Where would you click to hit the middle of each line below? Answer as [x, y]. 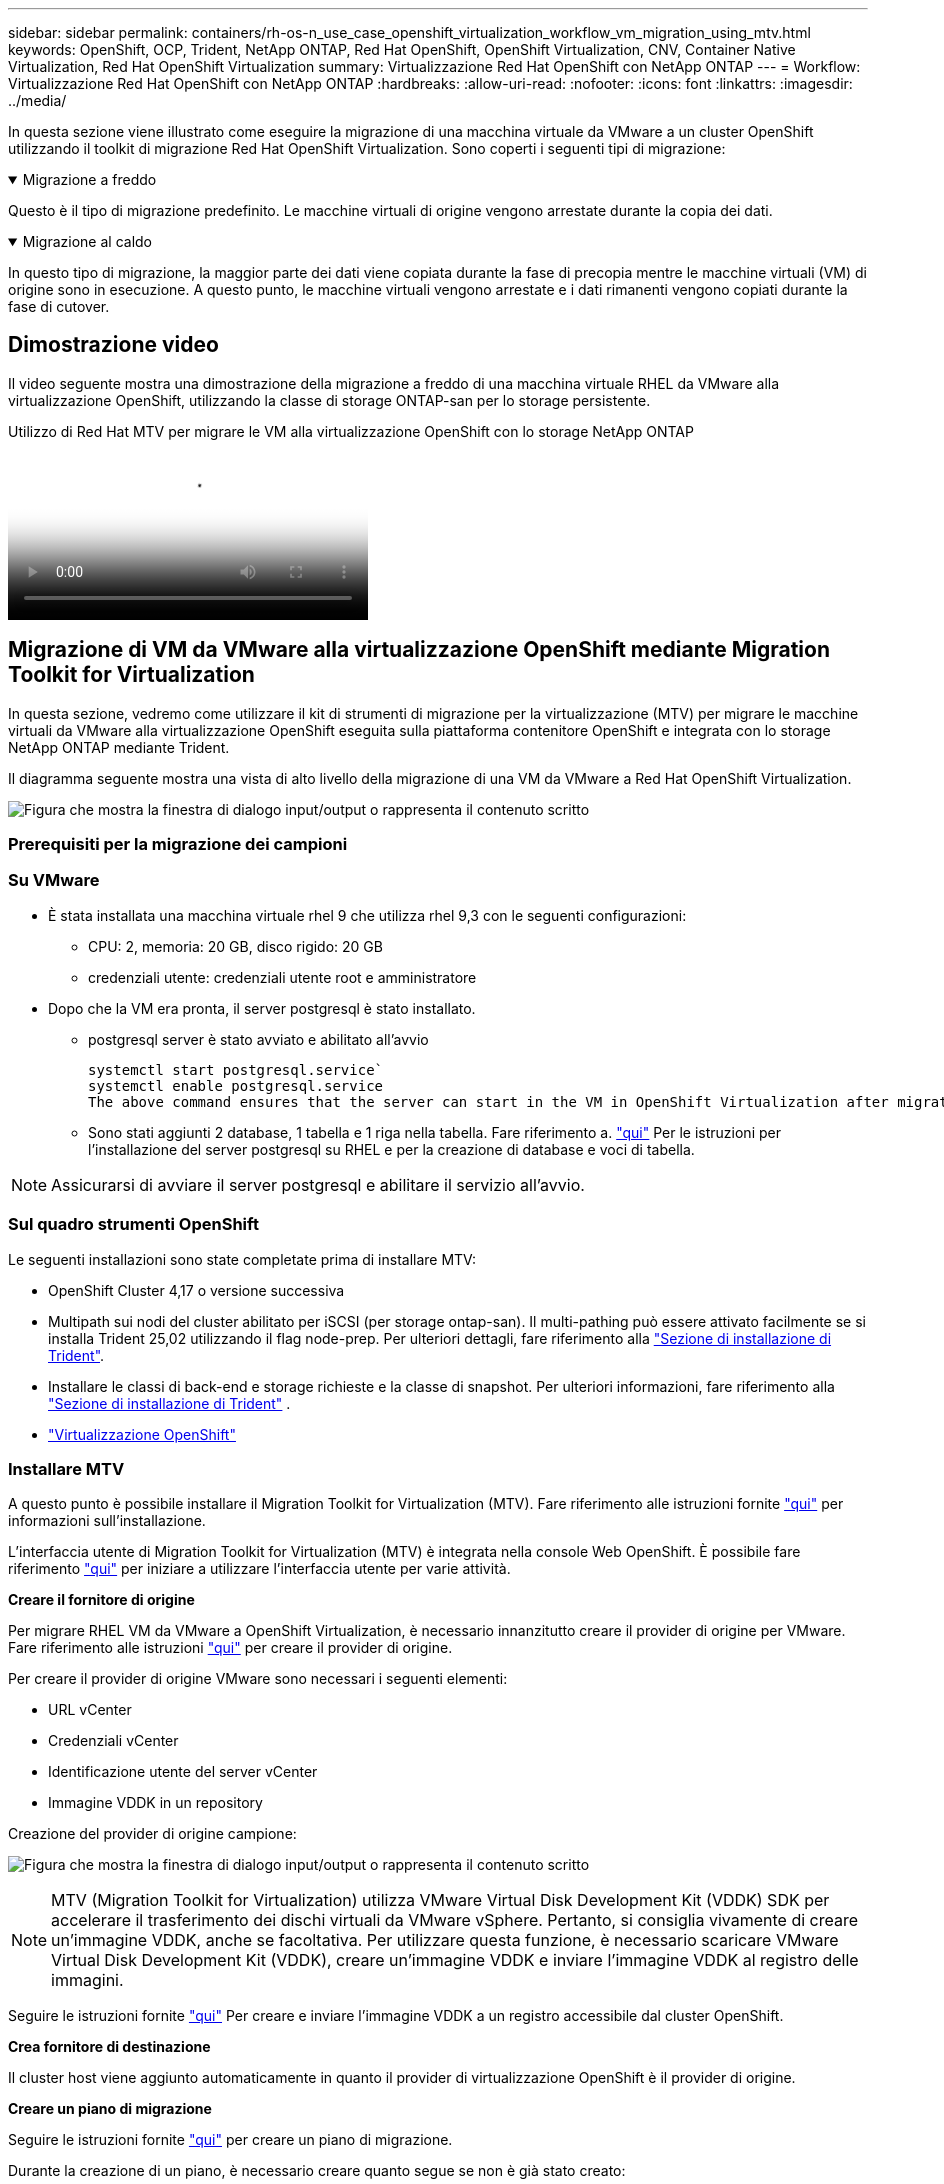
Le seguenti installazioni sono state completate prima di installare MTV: [242, 1259]
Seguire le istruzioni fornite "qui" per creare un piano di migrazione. [230, 2140]
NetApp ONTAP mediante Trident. [119, 747]
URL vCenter [90, 1710]
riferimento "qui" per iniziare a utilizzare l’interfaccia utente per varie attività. [259, 1569]
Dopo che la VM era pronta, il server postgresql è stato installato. [262, 1008]
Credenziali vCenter [113, 1741]
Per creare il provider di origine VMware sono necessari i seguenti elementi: [258, 1679]
